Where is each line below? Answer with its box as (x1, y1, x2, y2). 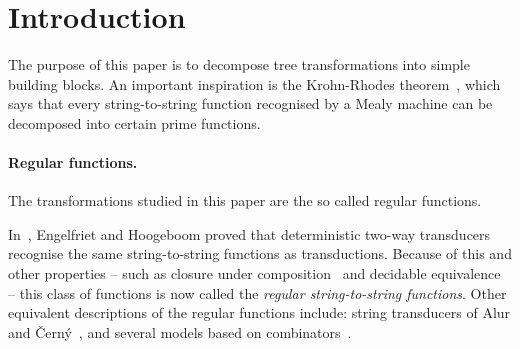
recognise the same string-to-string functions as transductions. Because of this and (8, 243, 512, 264)
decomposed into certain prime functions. (8, 112, 261, 133)
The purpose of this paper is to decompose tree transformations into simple (8, 54, 470, 75)
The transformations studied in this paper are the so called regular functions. (8, 190, 482, 211)
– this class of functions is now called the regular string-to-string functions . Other (8, 282, 507, 303)
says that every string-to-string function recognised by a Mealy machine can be (8, 93, 493, 114)
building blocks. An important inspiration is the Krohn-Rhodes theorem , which (8, 73, 501, 94)
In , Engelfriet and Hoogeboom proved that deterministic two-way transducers (8, 223, 491, 244)
